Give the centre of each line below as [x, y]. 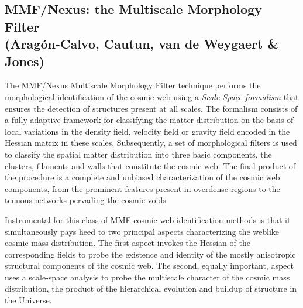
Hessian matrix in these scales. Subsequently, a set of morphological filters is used [151, 143]
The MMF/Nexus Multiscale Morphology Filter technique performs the [133, 85]
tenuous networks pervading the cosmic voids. [87, 200]
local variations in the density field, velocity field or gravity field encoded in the [147, 131]
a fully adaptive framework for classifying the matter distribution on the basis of [149, 120]
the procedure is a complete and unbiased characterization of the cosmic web [142, 177]
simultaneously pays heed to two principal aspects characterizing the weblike [142, 231]
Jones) [25, 61]
